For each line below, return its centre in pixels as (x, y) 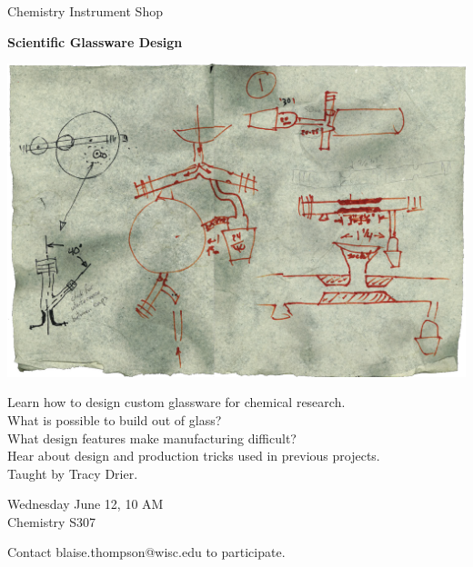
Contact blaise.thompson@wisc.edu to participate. (146, 552)
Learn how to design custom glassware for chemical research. (176, 402)
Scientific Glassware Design (95, 41)
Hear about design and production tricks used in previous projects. (194, 456)
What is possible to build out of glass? (115, 419)
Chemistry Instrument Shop (85, 11)
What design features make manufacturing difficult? (152, 438)
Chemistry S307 (51, 521)
